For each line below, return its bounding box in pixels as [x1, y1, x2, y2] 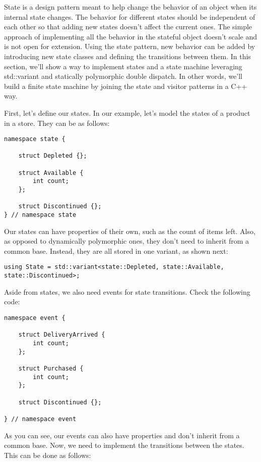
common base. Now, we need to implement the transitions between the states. [4, 440, 244, 450]
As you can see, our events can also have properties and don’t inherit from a [4, 430, 240, 440]
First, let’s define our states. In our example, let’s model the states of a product [4, 107, 250, 118]
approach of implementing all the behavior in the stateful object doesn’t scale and [4, 31, 257, 41]
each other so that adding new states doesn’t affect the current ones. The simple [4, 21, 252, 32]
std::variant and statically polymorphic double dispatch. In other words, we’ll [4, 71, 243, 81]
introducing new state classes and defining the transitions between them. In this [4, 51, 251, 61]
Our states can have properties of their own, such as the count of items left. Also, [4, 225, 255, 236]
